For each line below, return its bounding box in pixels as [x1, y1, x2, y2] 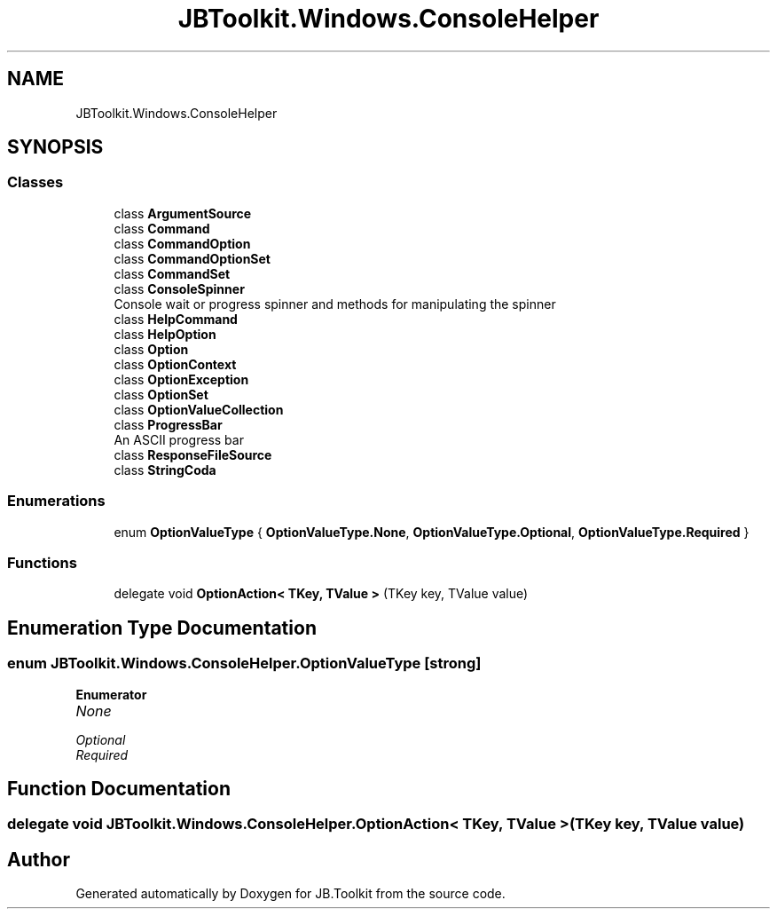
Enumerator [75, 686, 147, 702]
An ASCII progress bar [114, 431, 244, 447]
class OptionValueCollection [114, 401, 284, 417]
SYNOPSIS [7, 136, 104, 159]
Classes [7, 173, 64, 192]
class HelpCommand [114, 311, 238, 327]
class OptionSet [114, 386, 208, 402]
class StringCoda [114, 462, 216, 478]
